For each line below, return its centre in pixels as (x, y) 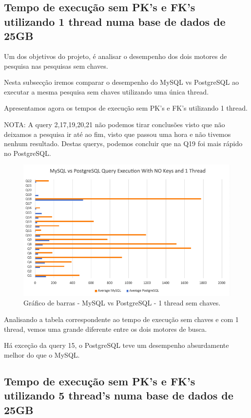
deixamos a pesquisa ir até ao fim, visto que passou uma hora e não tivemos (117, 134)
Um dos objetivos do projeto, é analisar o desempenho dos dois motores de (116, 56)
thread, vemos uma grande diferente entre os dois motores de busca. (106, 329)
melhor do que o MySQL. (42, 354)
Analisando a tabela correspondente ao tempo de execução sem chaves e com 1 (121, 319)
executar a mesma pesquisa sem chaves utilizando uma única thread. (106, 91)
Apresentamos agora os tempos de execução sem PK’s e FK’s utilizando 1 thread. (126, 108)
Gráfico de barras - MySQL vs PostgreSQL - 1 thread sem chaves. (122, 303)
